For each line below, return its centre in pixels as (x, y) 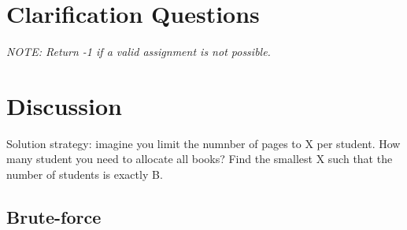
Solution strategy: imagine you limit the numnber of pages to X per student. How (203, 143)
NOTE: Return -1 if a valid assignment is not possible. (139, 52)
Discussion (64, 105)
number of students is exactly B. (85, 174)
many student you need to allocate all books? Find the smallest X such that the (200, 159)
